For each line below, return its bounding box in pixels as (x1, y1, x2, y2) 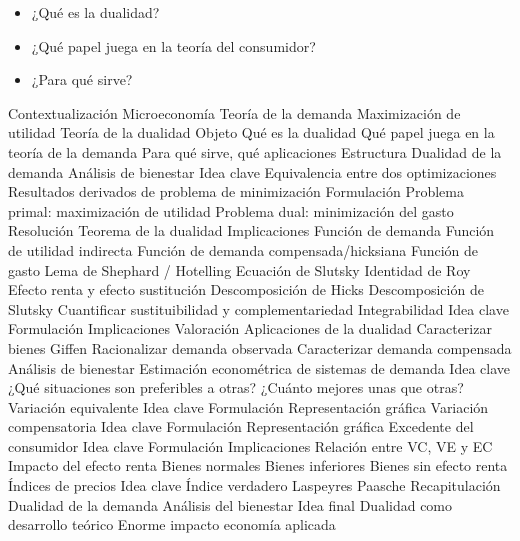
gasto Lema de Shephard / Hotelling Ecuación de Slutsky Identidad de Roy (8, 259, 471, 280)
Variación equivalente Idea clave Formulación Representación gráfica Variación (8, 396, 489, 417)
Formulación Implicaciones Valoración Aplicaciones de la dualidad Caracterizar (8, 318, 492, 339)
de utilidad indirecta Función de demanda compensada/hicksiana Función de (8, 239, 479, 260)
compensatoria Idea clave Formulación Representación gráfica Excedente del (8, 416, 474, 437)
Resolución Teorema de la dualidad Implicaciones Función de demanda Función (8, 220, 495, 241)
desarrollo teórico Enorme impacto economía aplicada (8, 514, 336, 535)
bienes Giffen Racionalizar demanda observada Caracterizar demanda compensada (8, 337, 512, 358)
